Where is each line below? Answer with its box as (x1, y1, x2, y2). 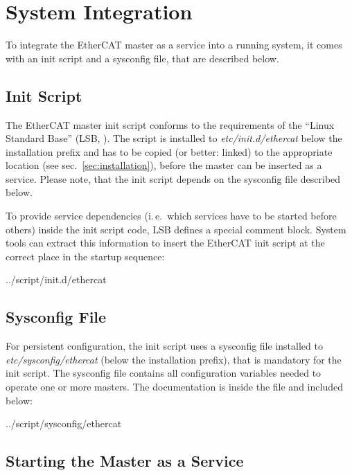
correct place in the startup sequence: (6, 249, 165, 263)
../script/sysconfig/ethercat (6, 416, 122, 431)
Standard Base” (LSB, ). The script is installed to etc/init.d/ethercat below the (6, 131, 342, 145)
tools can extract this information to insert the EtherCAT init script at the (6, 235, 325, 250)
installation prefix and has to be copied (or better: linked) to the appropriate (6, 144, 333, 159)
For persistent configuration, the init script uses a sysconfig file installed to (6, 339, 323, 353)
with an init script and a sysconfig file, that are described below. (6, 51, 279, 65)
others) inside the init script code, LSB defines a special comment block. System (6, 222, 346, 236)
